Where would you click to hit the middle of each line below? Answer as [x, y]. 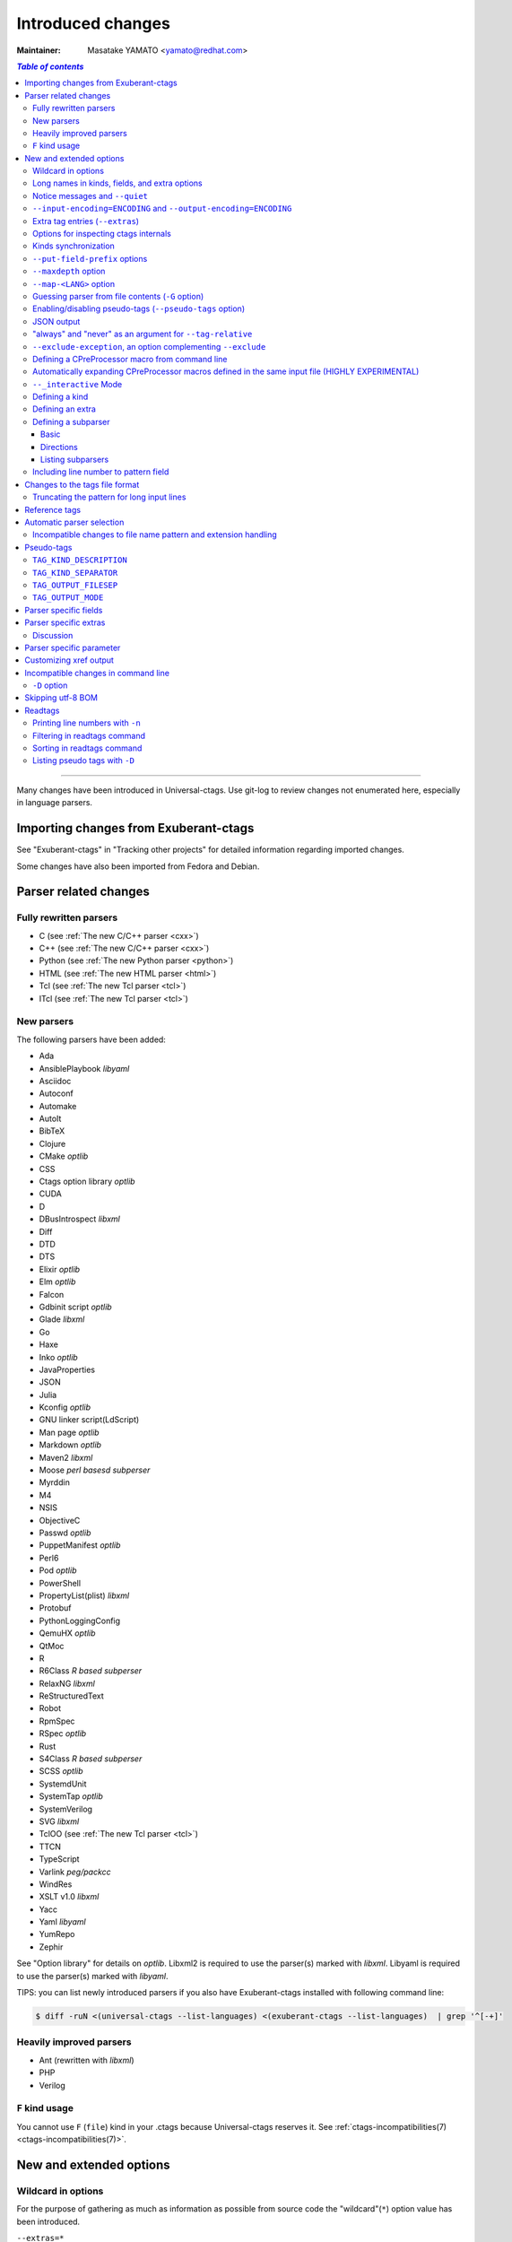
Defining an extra [64, 409]
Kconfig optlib [65, 1407]
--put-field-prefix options [90, 258]
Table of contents [50, 66]
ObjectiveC [60, 1520]
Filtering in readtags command [89, 735]
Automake [58, 1106]
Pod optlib [58, 1570]
